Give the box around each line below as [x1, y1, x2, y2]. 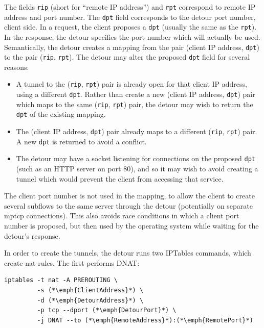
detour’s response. [4, 230, 60, 241]
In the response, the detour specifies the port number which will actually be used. [4, 31, 260, 42]
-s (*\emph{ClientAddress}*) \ [37, 287, 144, 294]
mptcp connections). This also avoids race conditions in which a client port [4, 210, 239, 221]
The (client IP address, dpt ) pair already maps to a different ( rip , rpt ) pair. [16, 126, 257, 137]
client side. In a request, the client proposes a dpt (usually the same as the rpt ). [4, 21, 257, 32]
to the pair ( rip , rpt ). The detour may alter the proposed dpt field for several [4, 52, 250, 62]
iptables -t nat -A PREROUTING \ [4, 276, 118, 284]
